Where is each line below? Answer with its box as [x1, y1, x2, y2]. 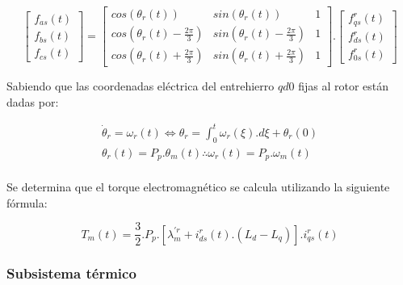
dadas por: [6, 93, 59, 110]
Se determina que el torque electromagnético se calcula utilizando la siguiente [6, 178, 390, 195]
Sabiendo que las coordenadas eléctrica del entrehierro [6, 78, 275, 94]
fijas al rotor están [298, 78, 389, 94]
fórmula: [6, 194, 48, 211]
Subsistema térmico [6, 263, 136, 283]
